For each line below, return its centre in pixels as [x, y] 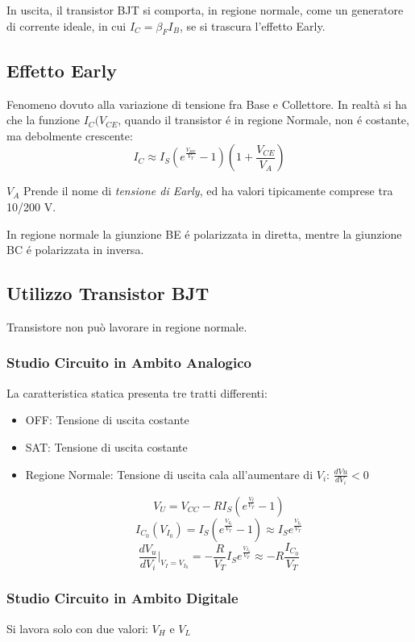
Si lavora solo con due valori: [77, 628]
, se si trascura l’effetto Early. [252, 25]
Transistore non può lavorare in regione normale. [127, 326]
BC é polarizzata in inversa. [75, 250]
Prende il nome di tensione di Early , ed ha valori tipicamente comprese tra [208, 191]
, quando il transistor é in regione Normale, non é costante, [264, 120]
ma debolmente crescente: [70, 135]
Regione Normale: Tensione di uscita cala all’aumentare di [169, 474]
